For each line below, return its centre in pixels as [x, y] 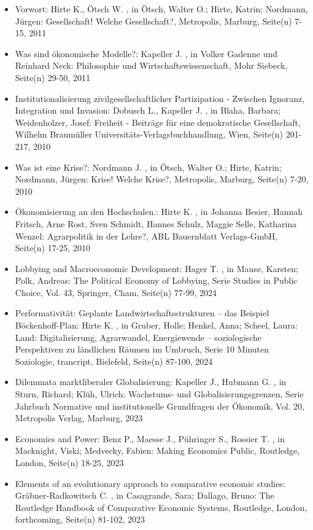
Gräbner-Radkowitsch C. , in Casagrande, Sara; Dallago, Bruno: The [145, 495]
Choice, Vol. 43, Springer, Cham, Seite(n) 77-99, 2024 [116, 292]
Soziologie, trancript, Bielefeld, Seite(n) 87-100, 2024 [114, 361]
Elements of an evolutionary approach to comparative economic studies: [150, 483]
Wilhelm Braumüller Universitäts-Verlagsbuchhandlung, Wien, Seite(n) [149, 134]
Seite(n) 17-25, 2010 [52, 248]
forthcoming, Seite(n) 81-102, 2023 [80, 519]
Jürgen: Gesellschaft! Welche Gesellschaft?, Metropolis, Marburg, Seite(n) [153, 21]
